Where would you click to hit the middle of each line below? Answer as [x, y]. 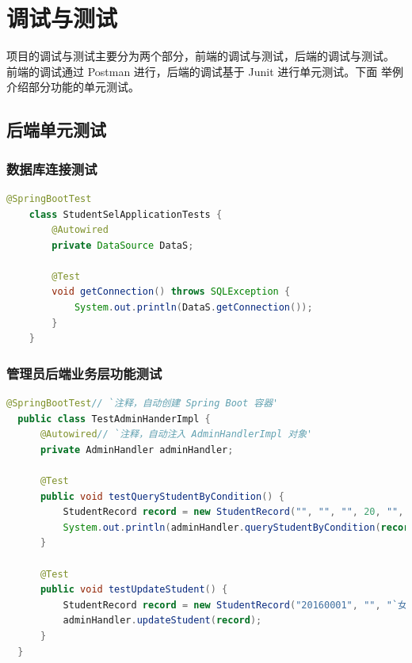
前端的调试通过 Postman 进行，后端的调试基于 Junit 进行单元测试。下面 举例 [205, 71]
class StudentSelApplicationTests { [126, 214]
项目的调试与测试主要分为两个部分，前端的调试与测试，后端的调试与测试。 [200, 56]
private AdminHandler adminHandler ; [137, 450]
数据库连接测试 [52, 168]
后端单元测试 [56, 130]
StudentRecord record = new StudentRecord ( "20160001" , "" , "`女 [235, 605]
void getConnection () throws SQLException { [171, 292]
